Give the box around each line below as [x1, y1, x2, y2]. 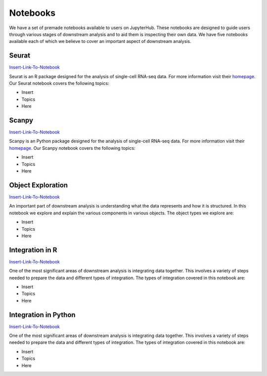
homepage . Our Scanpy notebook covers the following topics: [9, 145, 135, 151]
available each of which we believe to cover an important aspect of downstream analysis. [9, 39, 191, 44]
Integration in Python [9, 310, 76, 319]
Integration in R [9, 246, 57, 254]
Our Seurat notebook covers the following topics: [9, 81, 109, 86]
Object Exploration [9, 181, 68, 189]
